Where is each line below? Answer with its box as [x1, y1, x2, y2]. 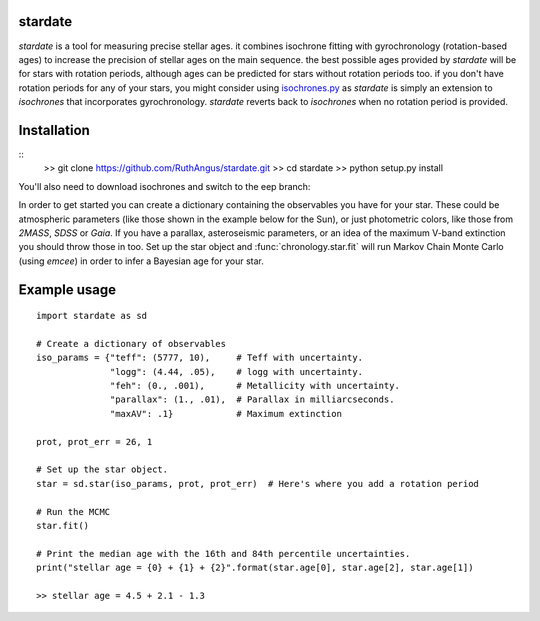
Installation [18, 121, 90, 139]
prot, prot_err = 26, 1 [36, 436, 153, 447]
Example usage [18, 281, 117, 298]
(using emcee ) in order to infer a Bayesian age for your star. [18, 255, 264, 267]
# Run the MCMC [36, 506, 111, 517]
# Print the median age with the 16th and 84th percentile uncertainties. [36, 548, 411, 559]
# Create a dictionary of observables [36, 338, 227, 349]
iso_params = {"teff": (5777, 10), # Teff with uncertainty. [36, 352, 364, 364]
